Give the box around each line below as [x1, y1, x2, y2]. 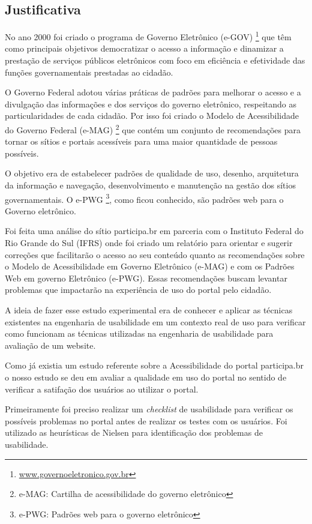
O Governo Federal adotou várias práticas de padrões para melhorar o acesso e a [5, 86, 301, 98]
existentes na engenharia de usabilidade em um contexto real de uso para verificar [5, 315, 306, 328]
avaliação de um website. [5, 339, 96, 351]
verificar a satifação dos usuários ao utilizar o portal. [5, 382, 199, 395]
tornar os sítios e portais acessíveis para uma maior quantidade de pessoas [5, 135, 278, 148]
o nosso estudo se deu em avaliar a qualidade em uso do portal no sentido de [5, 371, 287, 384]
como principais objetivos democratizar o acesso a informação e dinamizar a [5, 42, 284, 55]
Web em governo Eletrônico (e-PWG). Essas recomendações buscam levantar [5, 271, 287, 284]
